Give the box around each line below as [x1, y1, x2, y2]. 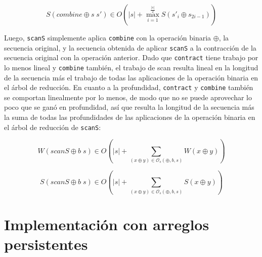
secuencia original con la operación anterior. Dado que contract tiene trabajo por [4, 52, 258, 63]
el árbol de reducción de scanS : [4, 121, 101, 132]
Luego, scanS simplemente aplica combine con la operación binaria [4, 32, 211, 42]
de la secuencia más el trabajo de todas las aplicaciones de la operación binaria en [4, 72, 258, 82]
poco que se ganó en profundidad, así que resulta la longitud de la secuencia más [4, 102, 254, 112]
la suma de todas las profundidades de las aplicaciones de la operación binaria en [4, 112, 255, 122]
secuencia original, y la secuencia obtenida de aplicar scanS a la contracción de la [4, 42, 256, 53]
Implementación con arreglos [4, 213, 209, 234]
